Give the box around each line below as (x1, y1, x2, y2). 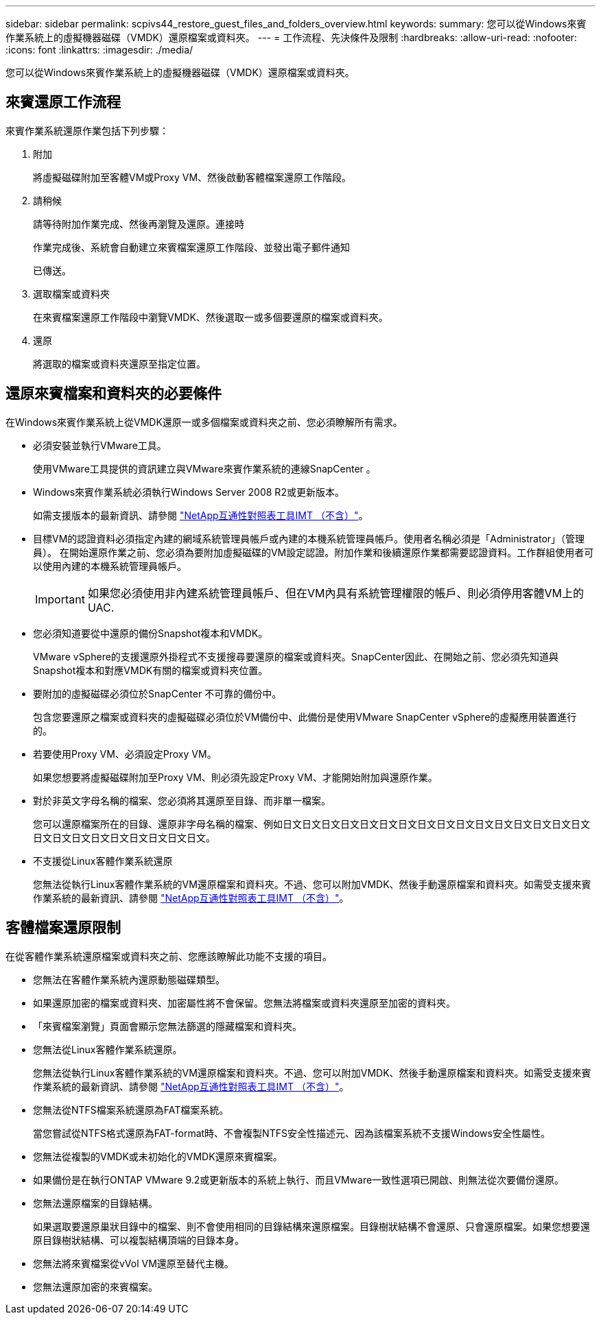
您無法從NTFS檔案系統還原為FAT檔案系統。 (33, 1103, 229, 1116)
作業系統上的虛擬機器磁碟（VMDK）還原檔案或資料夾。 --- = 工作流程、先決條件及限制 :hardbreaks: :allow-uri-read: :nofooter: (5, 32, 577, 43)
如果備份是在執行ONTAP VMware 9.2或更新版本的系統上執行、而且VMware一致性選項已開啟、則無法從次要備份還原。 (33, 1173, 565, 1186)
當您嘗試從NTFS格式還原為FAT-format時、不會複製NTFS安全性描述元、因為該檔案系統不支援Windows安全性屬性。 (33, 1127, 550, 1139)
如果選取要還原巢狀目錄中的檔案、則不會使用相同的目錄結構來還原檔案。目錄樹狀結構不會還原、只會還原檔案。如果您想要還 (33, 1220, 590, 1232)
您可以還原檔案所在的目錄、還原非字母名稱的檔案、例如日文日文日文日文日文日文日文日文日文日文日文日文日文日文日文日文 (33, 817, 590, 830)
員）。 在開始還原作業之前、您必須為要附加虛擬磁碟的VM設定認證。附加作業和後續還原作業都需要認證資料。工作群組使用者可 (33, 546, 594, 558)
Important (35, 592, 85, 606)
